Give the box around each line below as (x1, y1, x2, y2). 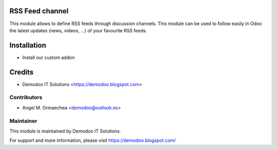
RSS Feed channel (9, 7, 69, 15)
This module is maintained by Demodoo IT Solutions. (9, 128, 121, 134)
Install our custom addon (22, 54, 75, 60)
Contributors (9, 94, 43, 101)
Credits (9, 68, 34, 76)
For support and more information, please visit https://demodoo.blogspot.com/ (9, 137, 176, 143)
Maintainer (9, 117, 37, 124)
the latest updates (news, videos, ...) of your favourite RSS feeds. (9, 27, 147, 33)
